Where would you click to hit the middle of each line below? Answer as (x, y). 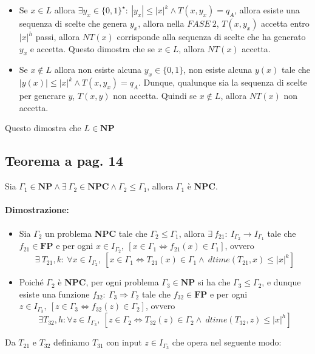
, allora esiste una (267, 10)
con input (124, 342)
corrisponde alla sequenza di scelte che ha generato (211, 36)
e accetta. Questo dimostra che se (92, 48)
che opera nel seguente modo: (227, 342)
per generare (42, 96)
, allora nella (161, 23)
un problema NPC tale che (96, 233)
